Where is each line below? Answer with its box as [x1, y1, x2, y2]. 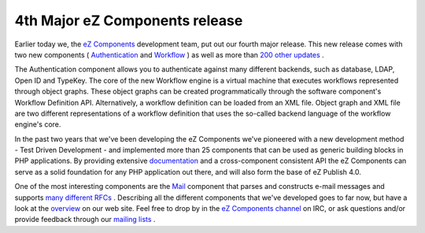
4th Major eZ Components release [14, 12, 243, 29]
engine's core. [14, 120, 61, 129]
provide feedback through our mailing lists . [14, 215, 156, 224]
